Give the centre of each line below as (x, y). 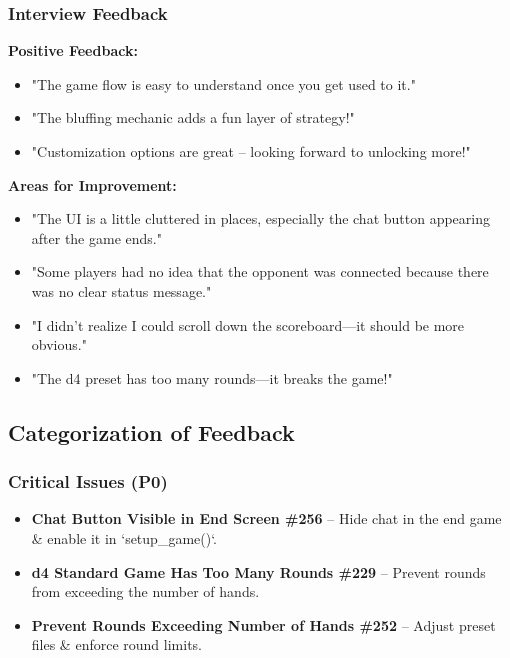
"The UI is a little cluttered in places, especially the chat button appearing (261, 218)
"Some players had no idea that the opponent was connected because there (260, 271)
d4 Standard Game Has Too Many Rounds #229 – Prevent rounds (258, 571)
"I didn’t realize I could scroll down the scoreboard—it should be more (248, 324)
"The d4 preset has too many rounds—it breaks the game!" (212, 377)
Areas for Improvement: (92, 184)
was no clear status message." (121, 290)
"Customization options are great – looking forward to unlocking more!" (251, 151)
